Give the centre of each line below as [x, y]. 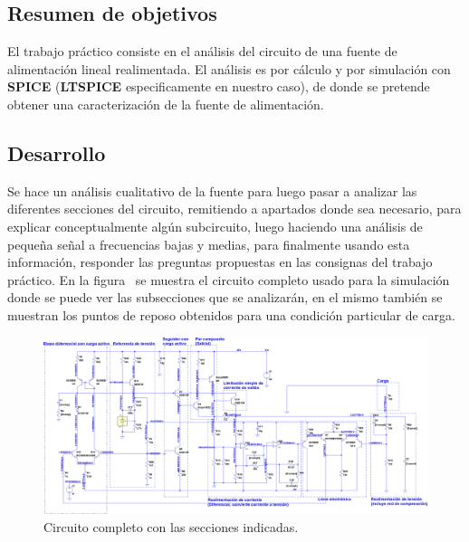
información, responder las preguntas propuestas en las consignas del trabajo [220, 262]
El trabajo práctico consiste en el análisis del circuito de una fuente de [202, 51]
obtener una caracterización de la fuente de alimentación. [166, 104]
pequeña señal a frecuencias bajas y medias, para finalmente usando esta [209, 244]
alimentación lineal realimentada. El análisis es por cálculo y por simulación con [229, 68]
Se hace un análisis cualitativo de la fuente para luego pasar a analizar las [212, 190]
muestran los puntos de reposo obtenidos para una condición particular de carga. [231, 314]
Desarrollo [57, 152]
